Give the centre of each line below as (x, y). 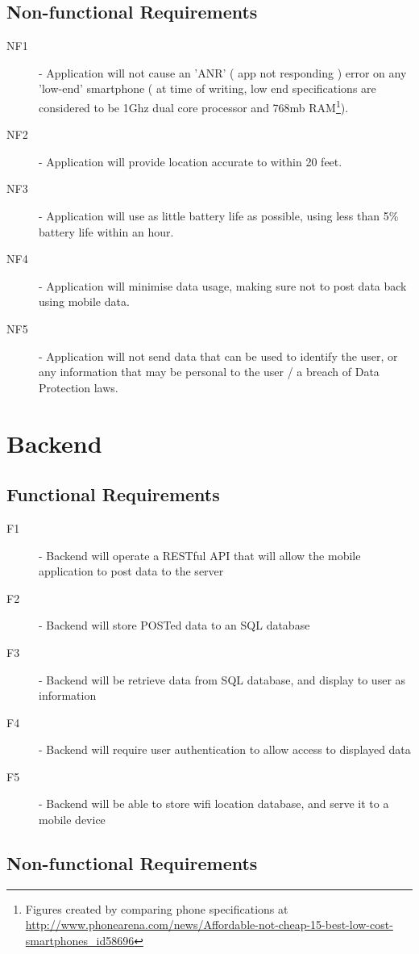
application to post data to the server (131, 571)
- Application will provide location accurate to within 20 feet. (191, 161)
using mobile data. (84, 301)
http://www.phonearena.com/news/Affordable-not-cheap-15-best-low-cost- (209, 925)
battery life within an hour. (106, 231)
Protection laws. (79, 387)
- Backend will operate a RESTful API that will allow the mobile (200, 555)
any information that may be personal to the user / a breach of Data (209, 372)
